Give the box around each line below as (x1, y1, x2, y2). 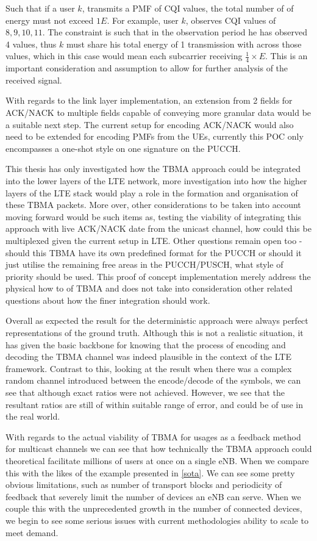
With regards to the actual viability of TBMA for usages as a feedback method (5, 430, 301, 443)
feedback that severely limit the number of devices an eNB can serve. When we (5, 490, 301, 503)
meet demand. (5, 526, 59, 539)
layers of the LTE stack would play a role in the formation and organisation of (5, 186, 298, 199)
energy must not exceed (5, 13, 94, 26)
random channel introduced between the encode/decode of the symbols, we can (5, 374, 301, 387)
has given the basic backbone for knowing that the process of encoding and (5, 338, 286, 351)
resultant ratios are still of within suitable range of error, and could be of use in (5, 398, 303, 410)
